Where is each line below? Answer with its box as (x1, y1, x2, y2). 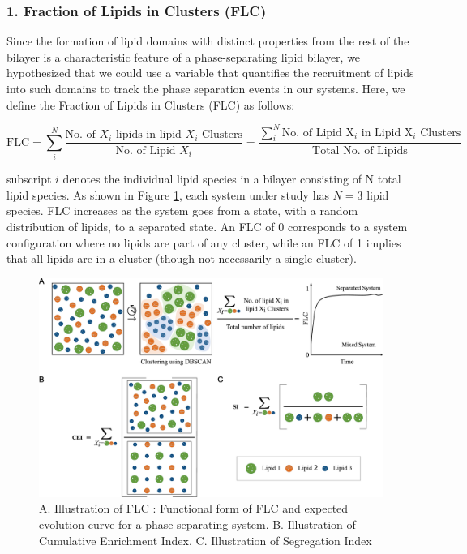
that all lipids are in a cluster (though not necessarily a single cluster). (6, 250, 357, 267)
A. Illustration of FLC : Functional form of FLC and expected (39, 500, 349, 517)
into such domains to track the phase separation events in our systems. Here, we (6, 80, 405, 97)
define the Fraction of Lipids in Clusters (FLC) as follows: (6, 96, 295, 113)
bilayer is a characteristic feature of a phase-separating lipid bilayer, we (6, 48, 361, 65)
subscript (6, 170, 52, 187)
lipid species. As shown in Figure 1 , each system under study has (6, 186, 329, 203)
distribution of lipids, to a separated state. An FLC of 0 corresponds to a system (6, 218, 408, 235)
